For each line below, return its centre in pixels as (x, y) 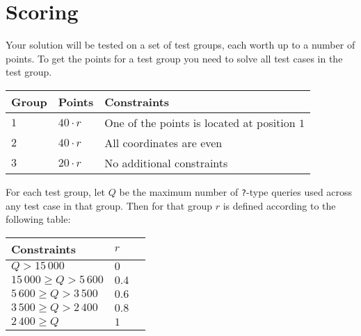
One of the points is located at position (200, 122)
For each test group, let (56, 191)
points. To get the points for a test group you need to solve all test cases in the (174, 58)
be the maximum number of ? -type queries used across (236, 191)
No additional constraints (166, 162)
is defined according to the (279, 205)
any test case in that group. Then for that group (109, 205)
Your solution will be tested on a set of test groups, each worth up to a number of (180, 45)
